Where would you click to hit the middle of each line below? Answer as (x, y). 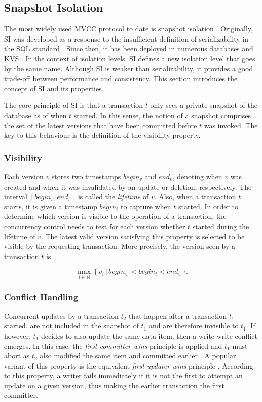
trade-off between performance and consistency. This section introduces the (121, 78)
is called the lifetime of (113, 196)
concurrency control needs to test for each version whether (95, 226)
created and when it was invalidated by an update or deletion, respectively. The (128, 186)
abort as (17, 356)
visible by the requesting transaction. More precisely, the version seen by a (120, 246)
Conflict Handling (41, 297)
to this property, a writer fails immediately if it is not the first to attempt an (123, 375)
